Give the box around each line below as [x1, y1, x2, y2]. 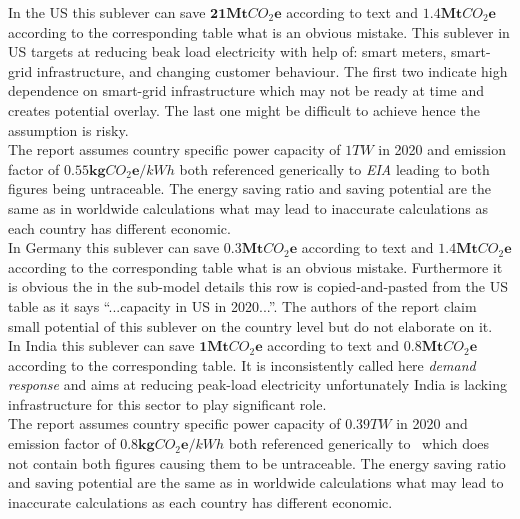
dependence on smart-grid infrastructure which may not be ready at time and [8, 80, 485, 101]
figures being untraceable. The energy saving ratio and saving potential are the [8, 178, 492, 199]
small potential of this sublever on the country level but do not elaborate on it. [8, 315, 493, 336]
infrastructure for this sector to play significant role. [8, 393, 327, 414]
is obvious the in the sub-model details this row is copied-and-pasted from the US [8, 276, 508, 297]
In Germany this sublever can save [8, 237, 220, 258]
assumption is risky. [8, 119, 129, 140]
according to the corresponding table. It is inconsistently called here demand [8, 354, 476, 375]
